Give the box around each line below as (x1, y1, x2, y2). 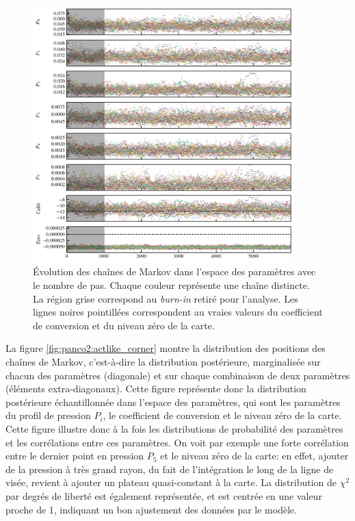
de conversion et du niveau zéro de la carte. (33, 318, 215, 332)
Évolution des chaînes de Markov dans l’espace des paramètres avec (33, 264, 316, 279)
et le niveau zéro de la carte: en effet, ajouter (160, 448, 349, 463)
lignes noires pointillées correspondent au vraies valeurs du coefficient (33, 305, 323, 319)
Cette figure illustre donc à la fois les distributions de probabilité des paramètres (5, 422, 343, 435)
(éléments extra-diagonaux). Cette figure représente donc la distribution (5, 381, 306, 396)
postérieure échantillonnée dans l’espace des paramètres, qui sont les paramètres (5, 394, 341, 409)
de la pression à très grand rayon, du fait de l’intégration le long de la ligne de (5, 461, 334, 476)
